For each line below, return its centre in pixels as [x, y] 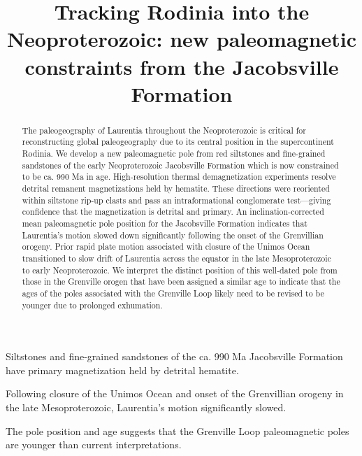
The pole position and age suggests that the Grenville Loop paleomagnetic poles [178, 430]
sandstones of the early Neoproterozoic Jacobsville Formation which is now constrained [180, 165]
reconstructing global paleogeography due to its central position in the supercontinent [178, 142]
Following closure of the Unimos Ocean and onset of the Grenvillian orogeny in [175, 393]
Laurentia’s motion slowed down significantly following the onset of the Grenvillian [173, 235]
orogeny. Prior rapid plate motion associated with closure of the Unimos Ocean [166, 247]
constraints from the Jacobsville [182, 66]
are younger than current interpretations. [94, 444]
